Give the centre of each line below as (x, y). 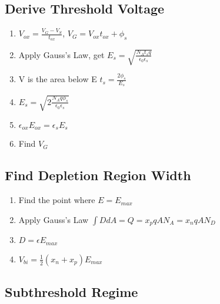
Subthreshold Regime (71, 292)
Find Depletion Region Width (98, 175)
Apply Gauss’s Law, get (61, 54)
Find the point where (57, 200)
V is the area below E (58, 79)
